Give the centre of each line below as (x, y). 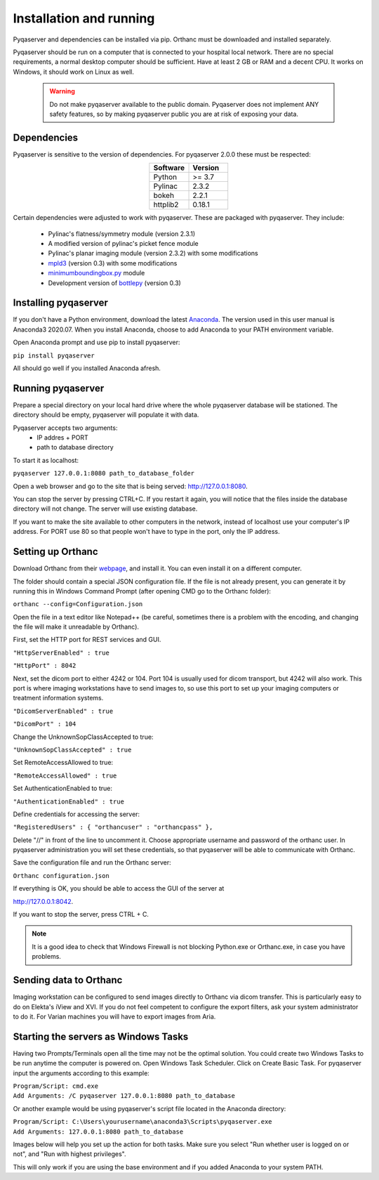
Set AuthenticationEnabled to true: (62, 788)
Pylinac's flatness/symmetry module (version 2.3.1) (122, 234)
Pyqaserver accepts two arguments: (65, 428)
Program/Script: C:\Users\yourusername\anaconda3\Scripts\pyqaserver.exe (143, 1122)
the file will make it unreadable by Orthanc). (76, 627)
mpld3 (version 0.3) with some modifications (113, 263)
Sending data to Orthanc (68, 980)
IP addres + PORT (63, 438)
